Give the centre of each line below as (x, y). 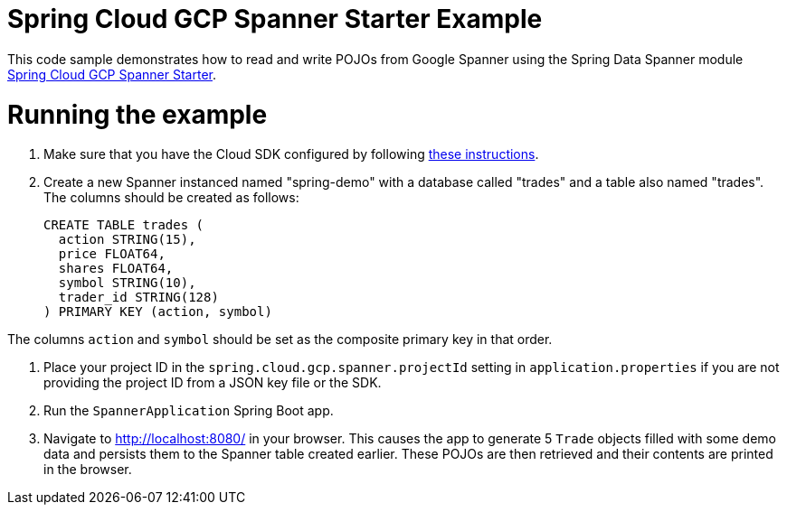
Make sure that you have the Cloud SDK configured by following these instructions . (291, 154)
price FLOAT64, (112, 254)
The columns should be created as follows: (171, 198)
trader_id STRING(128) (138, 298)
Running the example (137, 114)
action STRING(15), (127, 240)
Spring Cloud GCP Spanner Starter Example (275, 19)
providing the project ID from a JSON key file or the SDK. (213, 383)
